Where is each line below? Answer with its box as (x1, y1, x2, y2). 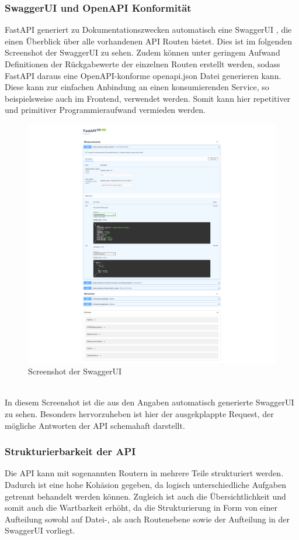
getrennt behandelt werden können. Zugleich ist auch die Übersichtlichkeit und (5, 490, 286, 502)
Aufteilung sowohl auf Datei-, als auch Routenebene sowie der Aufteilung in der (5, 513, 290, 525)
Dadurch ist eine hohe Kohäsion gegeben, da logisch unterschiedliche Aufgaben (5, 479, 287, 491)
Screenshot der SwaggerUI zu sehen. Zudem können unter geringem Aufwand (5, 46, 280, 59)
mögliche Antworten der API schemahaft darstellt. (5, 419, 185, 431)
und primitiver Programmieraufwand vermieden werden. (5, 104, 206, 116)
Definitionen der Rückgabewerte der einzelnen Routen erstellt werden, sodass (5, 58, 280, 70)
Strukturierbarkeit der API (5, 444, 136, 459)
